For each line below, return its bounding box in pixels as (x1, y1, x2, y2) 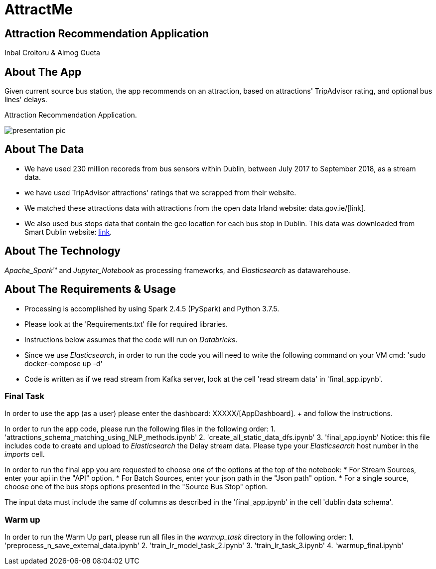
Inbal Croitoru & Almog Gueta (4, 48, 100, 57)
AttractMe (4, 1, 73, 18)
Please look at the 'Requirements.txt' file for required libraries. (24, 319, 228, 328)
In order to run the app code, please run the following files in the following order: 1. (4, 425, 276, 433)
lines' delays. (4, 95, 47, 104)
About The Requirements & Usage (4, 283, 176, 296)
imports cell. (4, 450, 45, 459)
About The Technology (4, 245, 121, 258)
